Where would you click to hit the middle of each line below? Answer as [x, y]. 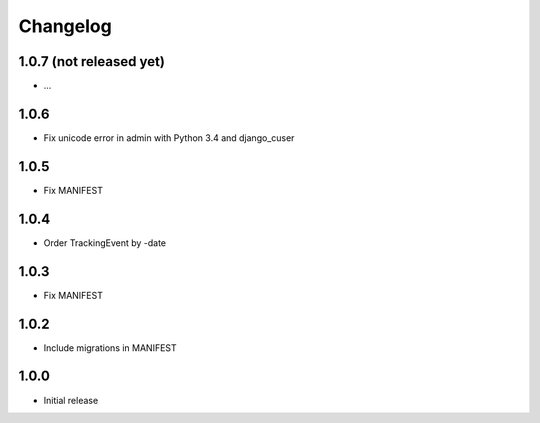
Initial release [71, 400]
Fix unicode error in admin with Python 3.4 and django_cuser [169, 137]
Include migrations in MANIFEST [110, 347]
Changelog [65, 26]
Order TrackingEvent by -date [105, 242]
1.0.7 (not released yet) [91, 61]
